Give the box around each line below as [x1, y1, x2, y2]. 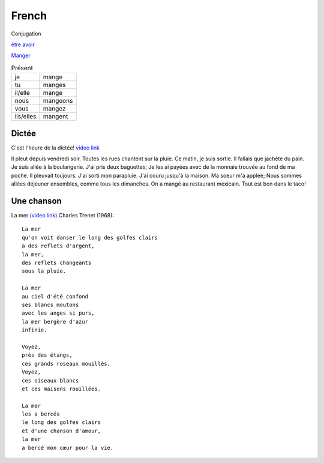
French [11, 9, 47, 22]
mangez [43, 104, 66, 113]
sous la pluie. [22, 268, 67, 274]
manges [43, 81, 66, 89]
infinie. [22, 327, 47, 333]
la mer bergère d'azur [22, 318, 89, 325]
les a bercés [22, 411, 60, 417]
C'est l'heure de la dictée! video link [11, 144, 100, 151]
